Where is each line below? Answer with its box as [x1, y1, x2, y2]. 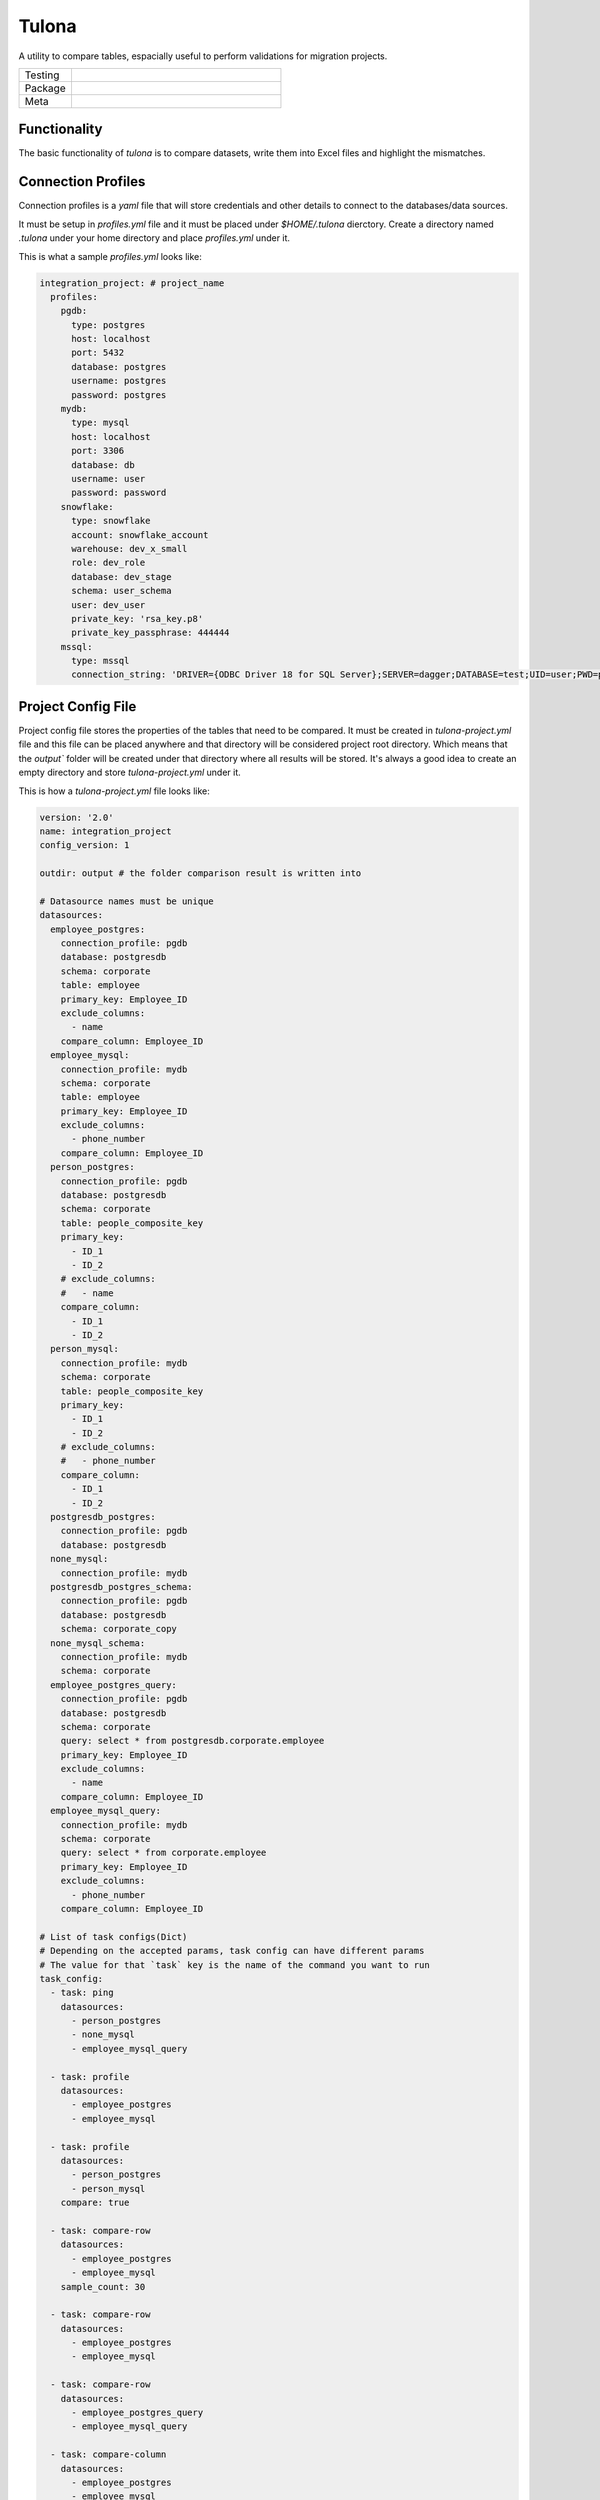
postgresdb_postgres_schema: [50, 1581, 194, 1592]
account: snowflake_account [71, 529, 209, 540]
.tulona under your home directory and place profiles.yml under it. [18, 232, 290, 244]
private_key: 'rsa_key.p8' [71, 613, 204, 624]
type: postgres [71, 319, 146, 330]
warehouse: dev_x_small [71, 543, 188, 554]
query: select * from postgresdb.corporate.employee [60, 1735, 325, 1747]
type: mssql [71, 655, 130, 667]
